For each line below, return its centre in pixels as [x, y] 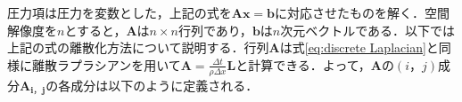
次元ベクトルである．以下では [368, 30]
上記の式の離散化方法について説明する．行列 [138, 47]
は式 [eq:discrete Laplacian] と [359, 47]
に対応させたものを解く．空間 [363, 12]
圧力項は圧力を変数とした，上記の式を [120, 12]
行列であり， [215, 30]
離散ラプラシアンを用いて [106, 64]
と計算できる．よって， [303, 64]
